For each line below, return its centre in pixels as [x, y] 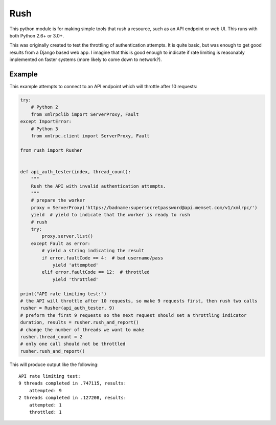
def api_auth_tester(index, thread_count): [76, 171]
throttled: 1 [45, 412]
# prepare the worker [58, 200]
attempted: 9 [45, 390]
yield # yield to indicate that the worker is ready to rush [110, 215]
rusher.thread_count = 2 [51, 337]
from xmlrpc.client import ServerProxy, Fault [90, 136]
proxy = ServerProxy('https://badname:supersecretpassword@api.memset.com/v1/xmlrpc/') [144, 207]
